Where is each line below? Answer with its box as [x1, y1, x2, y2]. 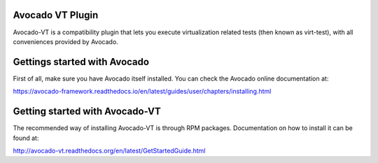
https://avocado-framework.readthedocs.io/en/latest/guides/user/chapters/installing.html [13, 87, 272, 96]
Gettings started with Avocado [13, 56, 150, 68]
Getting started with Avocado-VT [13, 106, 161, 118]
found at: [13, 134, 39, 142]
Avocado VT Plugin [13, 9, 99, 21]
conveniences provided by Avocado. [13, 37, 118, 45]
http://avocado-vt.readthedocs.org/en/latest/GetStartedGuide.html [13, 146, 206, 155]
